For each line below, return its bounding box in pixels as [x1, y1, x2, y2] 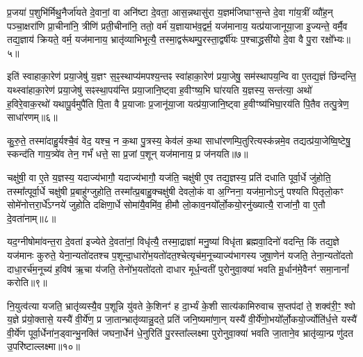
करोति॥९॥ [7, 275, 47, 290]
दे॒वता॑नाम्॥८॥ [7, 210, 56, 225]
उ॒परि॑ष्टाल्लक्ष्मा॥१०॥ [7, 339, 80, 354]
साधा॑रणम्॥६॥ [7, 110, 58, 124]
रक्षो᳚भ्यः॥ [321, 32, 350, 47]
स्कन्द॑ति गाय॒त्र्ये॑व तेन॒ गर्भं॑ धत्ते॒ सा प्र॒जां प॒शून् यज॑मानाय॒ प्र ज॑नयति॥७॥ [7, 147, 248, 161]
